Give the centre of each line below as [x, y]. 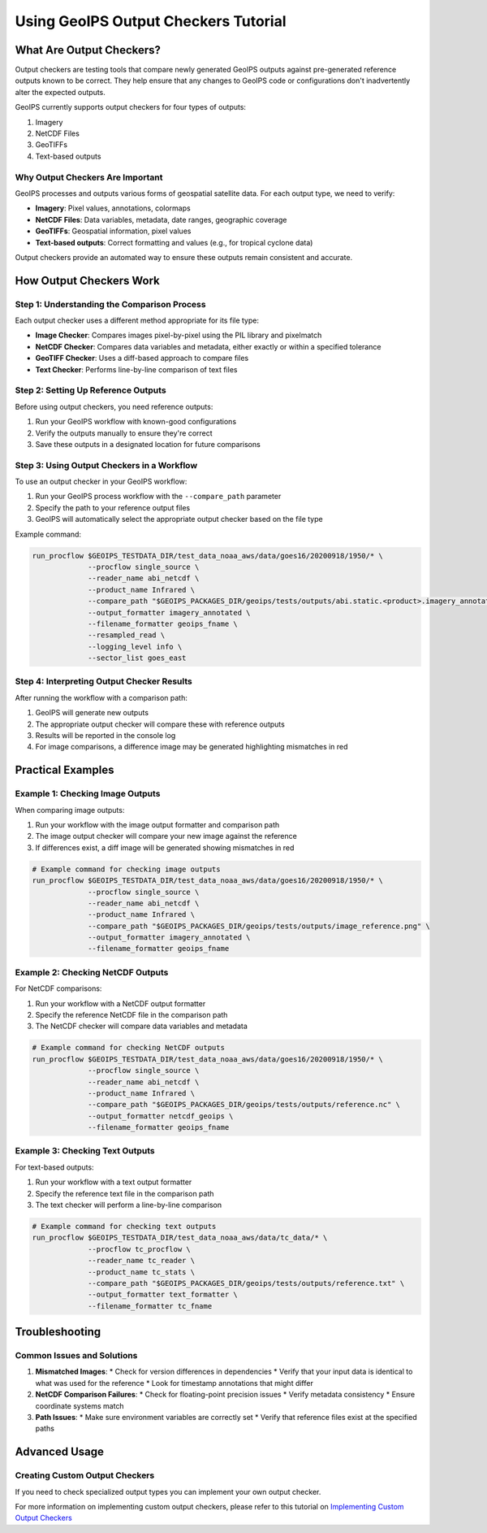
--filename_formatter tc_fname [150, 1306]
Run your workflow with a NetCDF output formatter [121, 1003]
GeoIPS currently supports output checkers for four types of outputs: [131, 107]
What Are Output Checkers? [88, 50]
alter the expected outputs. [60, 92]
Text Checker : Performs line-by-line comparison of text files [136, 369]
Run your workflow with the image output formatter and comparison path [157, 824]
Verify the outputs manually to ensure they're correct [124, 433]
